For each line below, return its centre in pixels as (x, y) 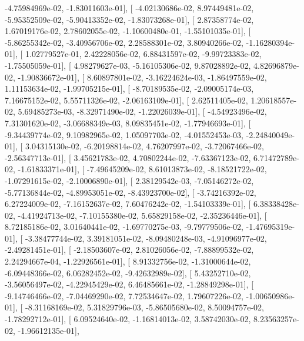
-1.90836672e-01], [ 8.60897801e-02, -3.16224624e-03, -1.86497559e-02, (142, 77)
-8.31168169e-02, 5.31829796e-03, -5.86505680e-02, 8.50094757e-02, (144, 307)
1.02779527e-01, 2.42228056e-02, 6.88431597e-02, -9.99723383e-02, (143, 54)
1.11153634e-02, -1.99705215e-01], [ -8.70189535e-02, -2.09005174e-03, (129, 88)
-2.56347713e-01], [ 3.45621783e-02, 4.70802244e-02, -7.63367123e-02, (128, 157)
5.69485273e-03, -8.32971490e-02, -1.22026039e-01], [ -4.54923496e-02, (142, 111)
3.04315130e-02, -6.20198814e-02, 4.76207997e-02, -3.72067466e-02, (144, 146)
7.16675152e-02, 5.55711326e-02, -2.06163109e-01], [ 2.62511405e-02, (126, 100)
